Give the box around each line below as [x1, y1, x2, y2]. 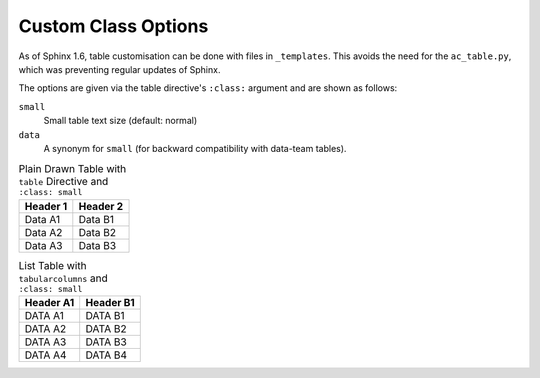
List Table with [18, 258, 87, 272]
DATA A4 [24, 348, 67, 362]
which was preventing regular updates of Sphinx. [18, 63, 221, 75]
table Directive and [18, 175, 109, 189]
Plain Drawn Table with [18, 162, 127, 176]
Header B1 [85, 296, 135, 310]
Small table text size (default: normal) [43, 115, 198, 127]
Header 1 [24, 199, 68, 213]
